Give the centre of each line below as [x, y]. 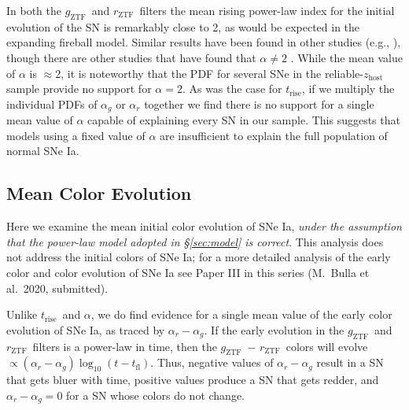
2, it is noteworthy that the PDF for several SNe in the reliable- [209, 73]
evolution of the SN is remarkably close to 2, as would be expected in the [183, 26]
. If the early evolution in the [274, 329]
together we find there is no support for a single [259, 103]
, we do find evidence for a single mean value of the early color [241, 314]
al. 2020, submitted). [57, 288]
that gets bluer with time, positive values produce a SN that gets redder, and [193, 380]
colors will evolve [327, 346]
